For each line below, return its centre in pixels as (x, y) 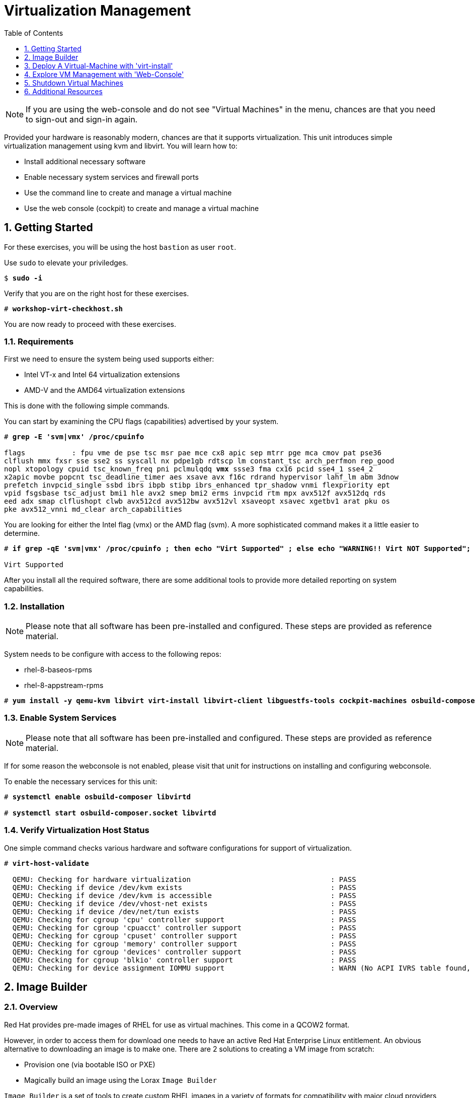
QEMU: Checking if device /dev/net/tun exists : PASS (184, 911)
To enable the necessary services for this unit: (81, 781)
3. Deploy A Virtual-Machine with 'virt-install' (99, 65)
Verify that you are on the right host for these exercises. (97, 293)
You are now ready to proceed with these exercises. (90, 324)
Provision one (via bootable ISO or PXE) (90, 1064)
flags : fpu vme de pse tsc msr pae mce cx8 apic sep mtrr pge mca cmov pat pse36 (193, 453)
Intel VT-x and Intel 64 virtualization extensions (102, 375)
